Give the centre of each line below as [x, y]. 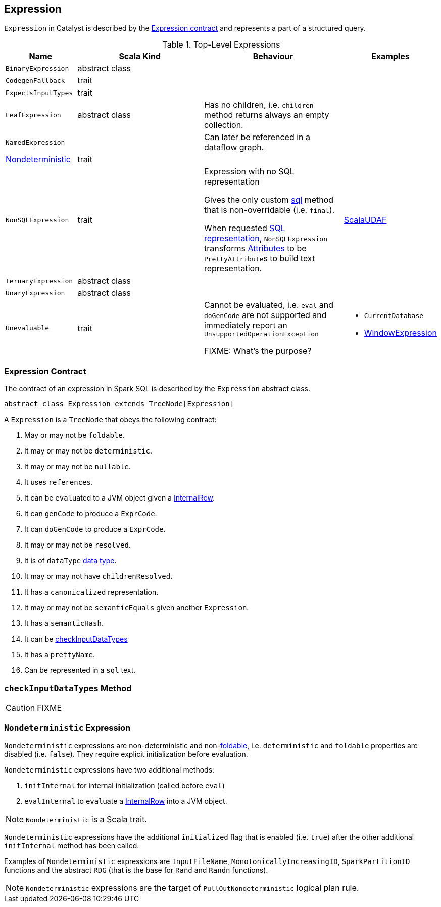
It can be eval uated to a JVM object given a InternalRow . [119, 498]
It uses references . [59, 482]
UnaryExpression [35, 293]
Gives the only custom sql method [269, 200]
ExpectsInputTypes [39, 93]
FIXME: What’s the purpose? [258, 351]
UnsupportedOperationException [261, 334]
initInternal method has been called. [72, 845]
